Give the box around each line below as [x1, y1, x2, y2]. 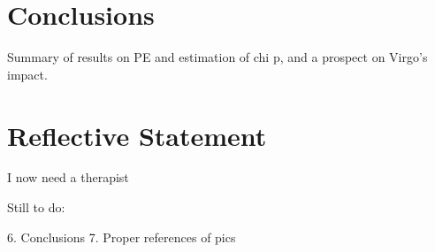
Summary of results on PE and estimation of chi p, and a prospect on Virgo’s [7, 48, 428, 66]
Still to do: [7, 198, 65, 217]
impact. [7, 65, 48, 83]
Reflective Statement [7, 117, 267, 153]
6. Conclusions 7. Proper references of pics [7, 227, 236, 246]
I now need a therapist [7, 168, 129, 187]
